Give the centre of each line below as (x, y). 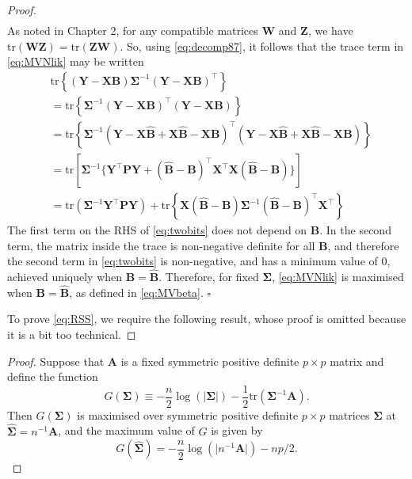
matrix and (357, 361)
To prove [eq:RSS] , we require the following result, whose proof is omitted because (207, 319)
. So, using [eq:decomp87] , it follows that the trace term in (262, 46)
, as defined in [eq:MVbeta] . (136, 292)
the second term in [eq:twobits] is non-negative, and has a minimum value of (193, 261)
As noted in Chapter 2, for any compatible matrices (133, 30)
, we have (330, 30)
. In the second (355, 230)
